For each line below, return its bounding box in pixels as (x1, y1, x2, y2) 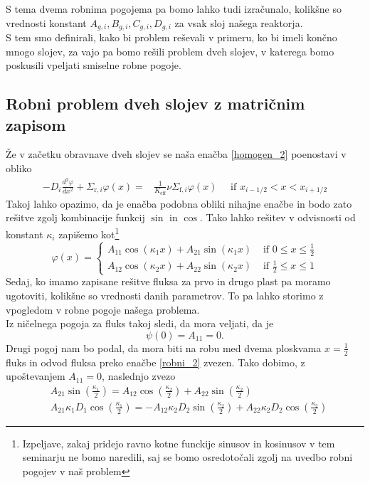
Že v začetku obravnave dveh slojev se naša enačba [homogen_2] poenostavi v (6, 147, 347, 161)
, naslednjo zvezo (102, 368, 176, 383)
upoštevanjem (6, 368, 65, 383)
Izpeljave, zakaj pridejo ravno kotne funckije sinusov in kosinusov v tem (22, 435, 335, 450)
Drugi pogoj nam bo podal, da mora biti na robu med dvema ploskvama (6, 340, 322, 355)
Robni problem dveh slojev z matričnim (6, 92, 305, 115)
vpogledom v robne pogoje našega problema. (6, 302, 200, 317)
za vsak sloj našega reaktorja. (174, 15, 303, 30)
